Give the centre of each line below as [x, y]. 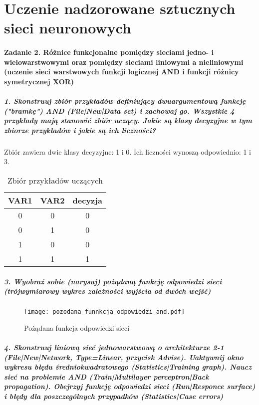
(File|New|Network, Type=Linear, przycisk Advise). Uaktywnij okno [124, 357]
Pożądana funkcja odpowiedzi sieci [77, 327]
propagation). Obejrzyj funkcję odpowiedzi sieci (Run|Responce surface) [130, 386]
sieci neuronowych [68, 28]
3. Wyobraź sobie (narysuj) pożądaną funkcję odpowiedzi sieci [113, 281]
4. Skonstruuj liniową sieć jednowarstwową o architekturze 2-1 [114, 347]
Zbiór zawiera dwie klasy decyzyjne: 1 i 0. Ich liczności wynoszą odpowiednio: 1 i [128, 151]
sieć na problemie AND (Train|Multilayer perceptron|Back [107, 376]
